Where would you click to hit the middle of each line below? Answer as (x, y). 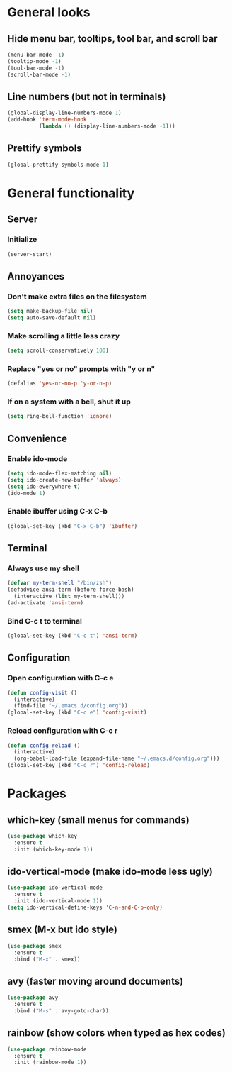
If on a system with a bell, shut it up (69, 402)
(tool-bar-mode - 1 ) (36, 68)
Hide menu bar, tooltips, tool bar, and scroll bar (112, 39)
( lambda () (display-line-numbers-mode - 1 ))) (107, 126)
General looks (49, 12)
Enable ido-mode (37, 458)
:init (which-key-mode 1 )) (53, 849)
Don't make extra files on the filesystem (77, 297)
